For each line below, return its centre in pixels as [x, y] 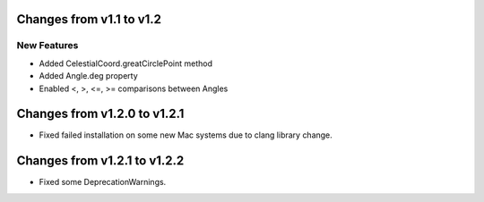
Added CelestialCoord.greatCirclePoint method [125, 63]
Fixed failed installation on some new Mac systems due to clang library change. [186, 135]
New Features [48, 46]
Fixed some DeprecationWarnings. [103, 182]
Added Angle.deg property [88, 76]
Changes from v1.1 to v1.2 [89, 19]
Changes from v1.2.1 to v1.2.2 [100, 161]
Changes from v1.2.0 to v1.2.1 [100, 114]
